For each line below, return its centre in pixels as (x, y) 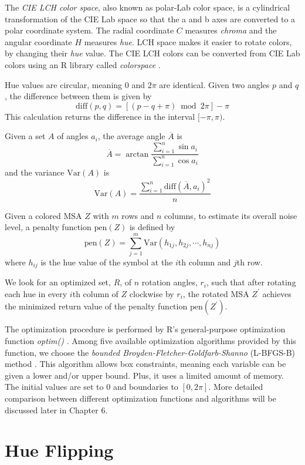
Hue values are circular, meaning (64, 84)
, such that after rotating (251, 282)
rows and (138, 215)
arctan (137, 154)
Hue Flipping (59, 450)
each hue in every (36, 293)
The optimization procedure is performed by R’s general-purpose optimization (145, 329)
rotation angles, (170, 282)
